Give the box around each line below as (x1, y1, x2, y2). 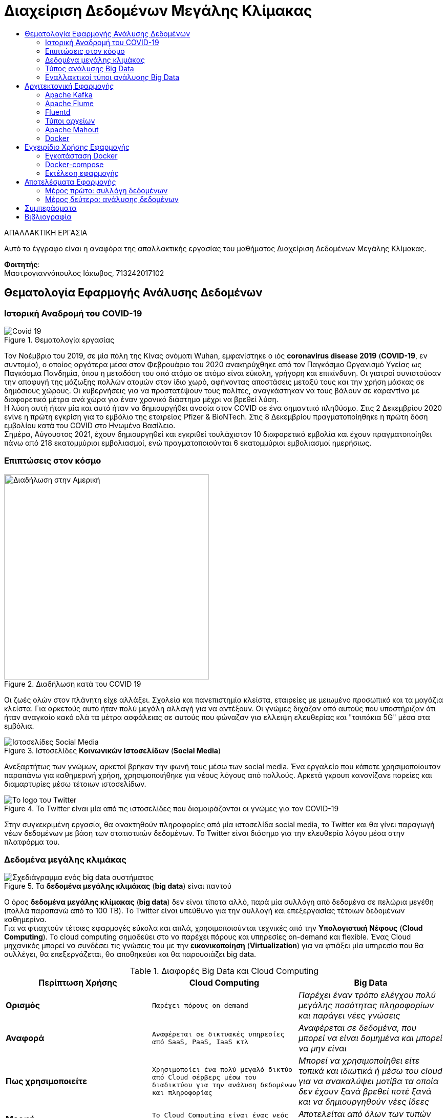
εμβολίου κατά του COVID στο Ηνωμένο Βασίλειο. (4, 421, 176, 430)
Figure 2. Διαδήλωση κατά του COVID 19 (4, 679, 141, 688)
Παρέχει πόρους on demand (152, 1001, 248, 1009)
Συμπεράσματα (25, 203, 77, 212)
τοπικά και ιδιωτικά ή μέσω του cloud (298, 1066, 442, 1076)
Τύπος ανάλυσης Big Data (45, 64, 134, 73)
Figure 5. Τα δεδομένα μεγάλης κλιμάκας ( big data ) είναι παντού (4, 882, 231, 891)
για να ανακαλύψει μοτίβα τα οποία (298, 1076, 439, 1087)
